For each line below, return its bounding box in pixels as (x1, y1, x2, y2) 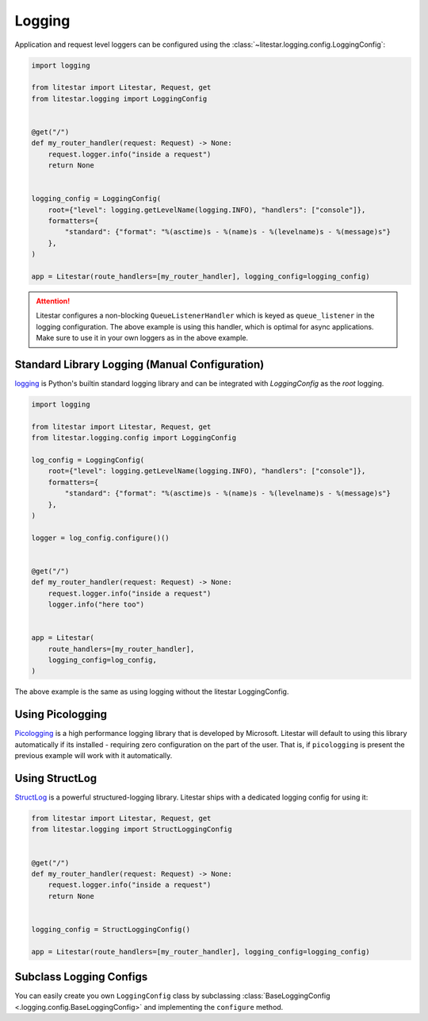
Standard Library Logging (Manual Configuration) (14, 357, 265, 371)
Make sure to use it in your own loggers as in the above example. (36, 333, 249, 343)
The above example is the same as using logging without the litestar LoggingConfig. (14, 687, 289, 696)
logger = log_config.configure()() (31, 533, 170, 542)
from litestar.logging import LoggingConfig (31, 94, 208, 103)
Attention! (36, 296, 71, 306)
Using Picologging (14, 707, 107, 722)
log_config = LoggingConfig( (31, 455, 145, 464)
